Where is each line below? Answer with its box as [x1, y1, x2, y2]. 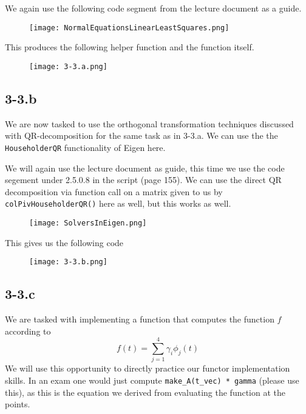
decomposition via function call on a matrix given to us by [5, 185, 223, 198]
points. [5, 398, 30, 410]
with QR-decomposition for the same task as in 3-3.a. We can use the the [5, 129, 278, 142]
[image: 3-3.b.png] [29, 258, 107, 267]
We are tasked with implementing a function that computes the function [5, 313, 274, 326]
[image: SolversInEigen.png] [29, 218, 147, 227]
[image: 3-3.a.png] [29, 62, 107, 71]
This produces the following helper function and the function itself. [5, 41, 254, 53]
